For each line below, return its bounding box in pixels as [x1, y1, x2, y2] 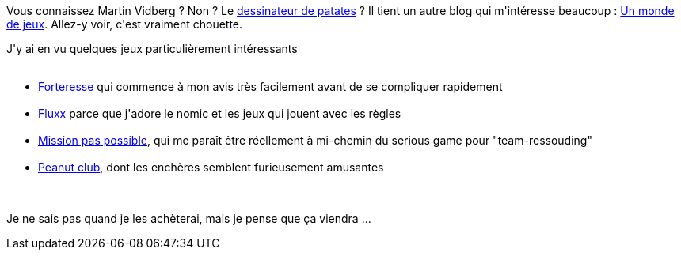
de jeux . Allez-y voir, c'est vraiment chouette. [6, 17, 243, 31]
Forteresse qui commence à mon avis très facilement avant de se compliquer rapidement [38, 80, 503, 93]
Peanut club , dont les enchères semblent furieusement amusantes [38, 160, 384, 174]
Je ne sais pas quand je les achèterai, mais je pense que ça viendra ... [6, 212, 371, 225]
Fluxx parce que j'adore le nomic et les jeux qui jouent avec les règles [38, 107, 401, 120]
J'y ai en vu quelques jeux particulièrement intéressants [6, 42, 298, 55]
